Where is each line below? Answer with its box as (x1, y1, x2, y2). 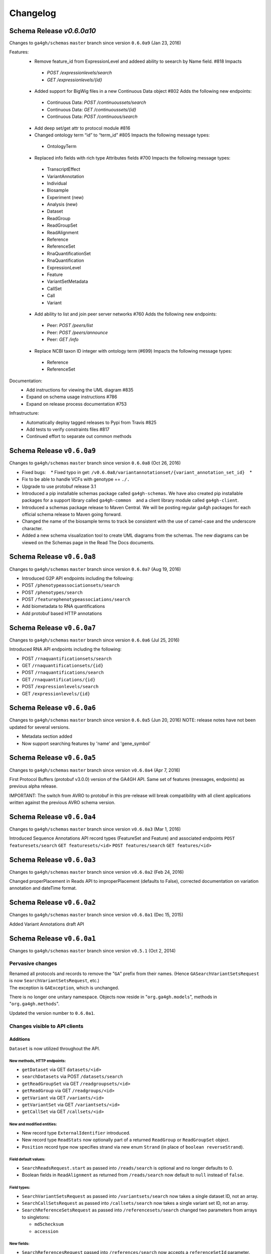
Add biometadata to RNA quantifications (22, 603, 105, 609)
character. (22, 525, 43, 531)
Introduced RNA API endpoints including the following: (9, 646, 122, 652)
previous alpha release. (9, 783, 58, 790)
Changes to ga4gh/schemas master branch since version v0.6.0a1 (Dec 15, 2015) (9, 912, 184, 918)
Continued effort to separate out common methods (26, 433, 131, 439)
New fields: (9, 1241, 30, 1246)
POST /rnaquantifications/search (22, 670, 104, 676)
